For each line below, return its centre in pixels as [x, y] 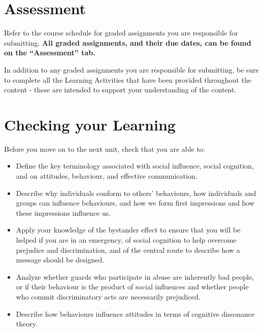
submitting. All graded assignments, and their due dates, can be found [128, 42]
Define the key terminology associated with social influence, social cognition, [135, 166]
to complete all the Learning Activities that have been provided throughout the [128, 79]
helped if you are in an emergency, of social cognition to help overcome [126, 239]
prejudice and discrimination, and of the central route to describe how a [128, 250]
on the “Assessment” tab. [50, 53]
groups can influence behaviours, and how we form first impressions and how [135, 203]
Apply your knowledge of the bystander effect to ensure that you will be [128, 230]
